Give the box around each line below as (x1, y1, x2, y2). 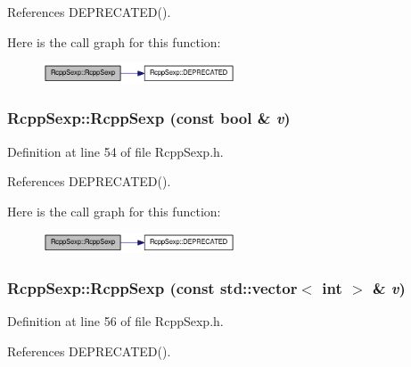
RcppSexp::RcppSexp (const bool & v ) (7, 107, 291, 129)
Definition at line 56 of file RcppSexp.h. (7, 311, 224, 330)
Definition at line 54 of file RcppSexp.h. (7, 142, 224, 160)
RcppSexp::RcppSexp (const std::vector (7, 276, 298, 298)
